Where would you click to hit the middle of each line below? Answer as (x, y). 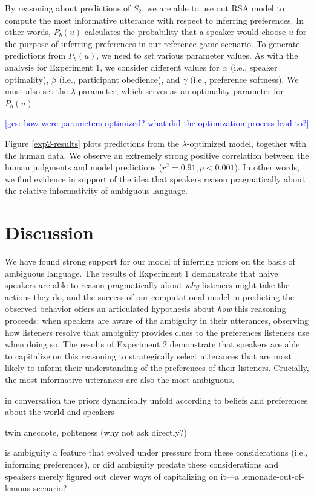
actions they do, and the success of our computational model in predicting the (150, 296)
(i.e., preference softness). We (244, 79)
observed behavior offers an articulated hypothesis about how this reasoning (146, 308)
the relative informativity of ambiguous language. (96, 191)
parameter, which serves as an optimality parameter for (181, 91)
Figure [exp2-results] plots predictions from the (92, 143)
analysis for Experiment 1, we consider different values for (112, 67)
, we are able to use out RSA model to (213, 8)
